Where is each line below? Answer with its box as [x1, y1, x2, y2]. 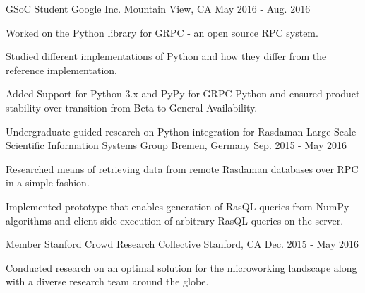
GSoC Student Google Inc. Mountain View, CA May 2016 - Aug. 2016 [6, 1, 311, 16]
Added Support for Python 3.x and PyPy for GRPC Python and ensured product [6, 86, 360, 101]
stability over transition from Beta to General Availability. [6, 100, 258, 114]
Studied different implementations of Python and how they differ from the [6, 49, 327, 64]
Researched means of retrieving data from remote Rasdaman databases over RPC [6, 161, 359, 176]
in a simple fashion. [6, 175, 90, 190]
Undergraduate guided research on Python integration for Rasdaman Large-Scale [6, 124, 357, 138]
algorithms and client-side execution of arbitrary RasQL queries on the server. [6, 213, 344, 227]
